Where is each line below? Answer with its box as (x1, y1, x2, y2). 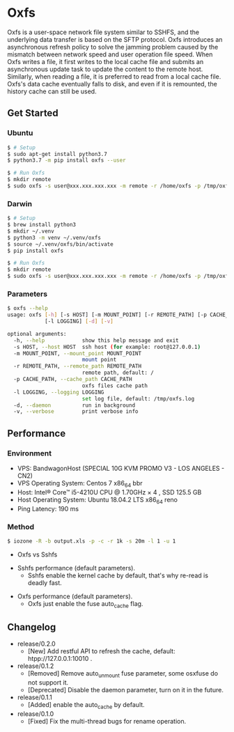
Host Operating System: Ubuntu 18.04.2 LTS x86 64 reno (17, 495, 178, 506)
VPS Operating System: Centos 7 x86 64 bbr (17, 479, 143, 489)
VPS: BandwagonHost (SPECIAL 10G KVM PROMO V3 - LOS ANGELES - (17, 465, 225, 473)
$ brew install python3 (7, 221, 77, 228)
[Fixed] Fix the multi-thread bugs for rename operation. (27, 717, 187, 725)
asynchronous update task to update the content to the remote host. (7, 65, 203, 73)
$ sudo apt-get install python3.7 (7, 150, 108, 157)
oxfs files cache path (81, 382, 148, 389)
